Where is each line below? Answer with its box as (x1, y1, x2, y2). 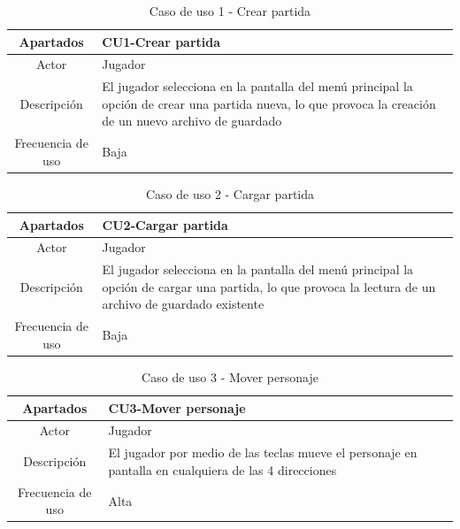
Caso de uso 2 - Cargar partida (145, 185, 315, 203)
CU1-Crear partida (102, 32, 221, 50)
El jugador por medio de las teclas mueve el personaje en (108, 443, 418, 462)
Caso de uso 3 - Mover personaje (142, 368, 318, 386)
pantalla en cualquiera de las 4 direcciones (108, 460, 337, 479)
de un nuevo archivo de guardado (102, 111, 282, 130)
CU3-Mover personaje (108, 398, 246, 417)
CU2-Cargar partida (102, 215, 228, 234)
